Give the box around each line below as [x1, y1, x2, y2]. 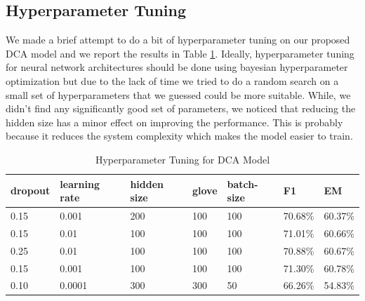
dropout [11, 183, 51, 198]
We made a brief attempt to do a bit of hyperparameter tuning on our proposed [6, 32, 350, 47]
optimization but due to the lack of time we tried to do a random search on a [6, 73, 339, 88]
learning [60, 176, 100, 191]
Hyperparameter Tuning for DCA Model [95, 152, 270, 166]
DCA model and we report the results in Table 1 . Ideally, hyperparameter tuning [6, 46, 354, 60]
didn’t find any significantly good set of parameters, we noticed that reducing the [6, 101, 356, 116]
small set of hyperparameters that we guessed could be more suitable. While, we [6, 87, 351, 102]
